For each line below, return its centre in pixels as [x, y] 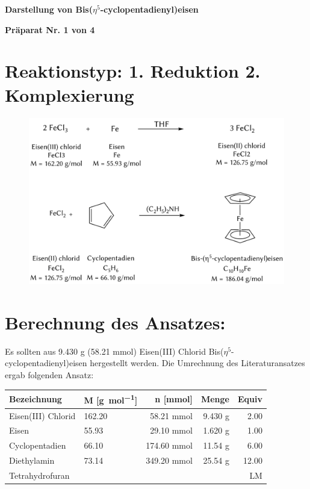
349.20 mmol [169, 460]
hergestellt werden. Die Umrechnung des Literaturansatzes [197, 363]
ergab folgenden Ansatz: [49, 375]
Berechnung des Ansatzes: [115, 322]
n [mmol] [174, 398]
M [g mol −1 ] [111, 399]
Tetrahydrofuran [39, 475]
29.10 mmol [171, 430]
